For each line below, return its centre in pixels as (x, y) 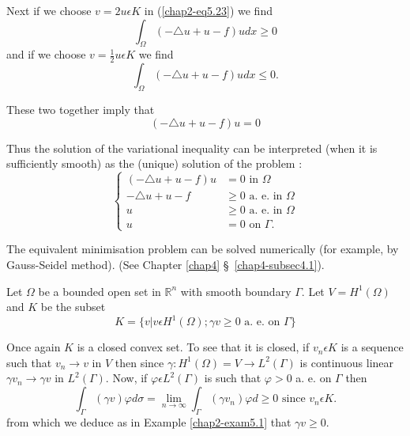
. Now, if (126, 378)
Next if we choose (49, 10)
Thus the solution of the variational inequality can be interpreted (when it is (192, 148)
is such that (233, 378)
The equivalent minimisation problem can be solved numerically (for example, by (203, 249)
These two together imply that (81, 110)
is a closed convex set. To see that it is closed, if (193, 347)
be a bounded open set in (100, 291)
